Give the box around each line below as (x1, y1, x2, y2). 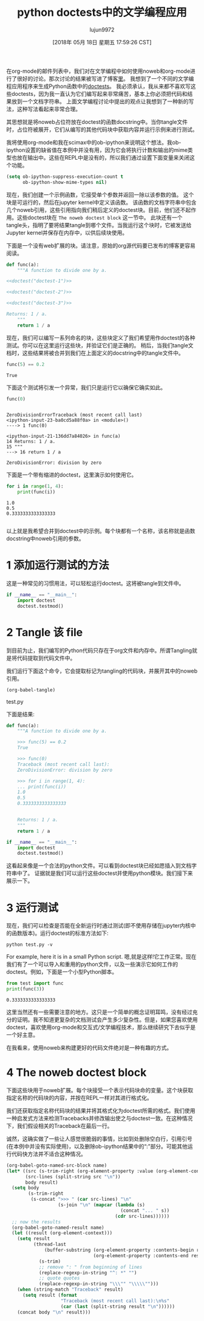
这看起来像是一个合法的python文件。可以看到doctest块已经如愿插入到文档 (6, 862, 192, 869)
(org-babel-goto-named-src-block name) (6, 1162, 107, 1169)
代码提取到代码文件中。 (16, 654, 76, 662)
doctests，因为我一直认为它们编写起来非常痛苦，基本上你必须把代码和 (11, 90, 188, 97)
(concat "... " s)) (120, 1207, 170, 1214)
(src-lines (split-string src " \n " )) (25, 1173, 121, 1180)
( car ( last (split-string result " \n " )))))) (60, 1303, 175, 1309)
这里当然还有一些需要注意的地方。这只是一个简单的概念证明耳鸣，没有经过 (6, 1008, 192, 1016)
